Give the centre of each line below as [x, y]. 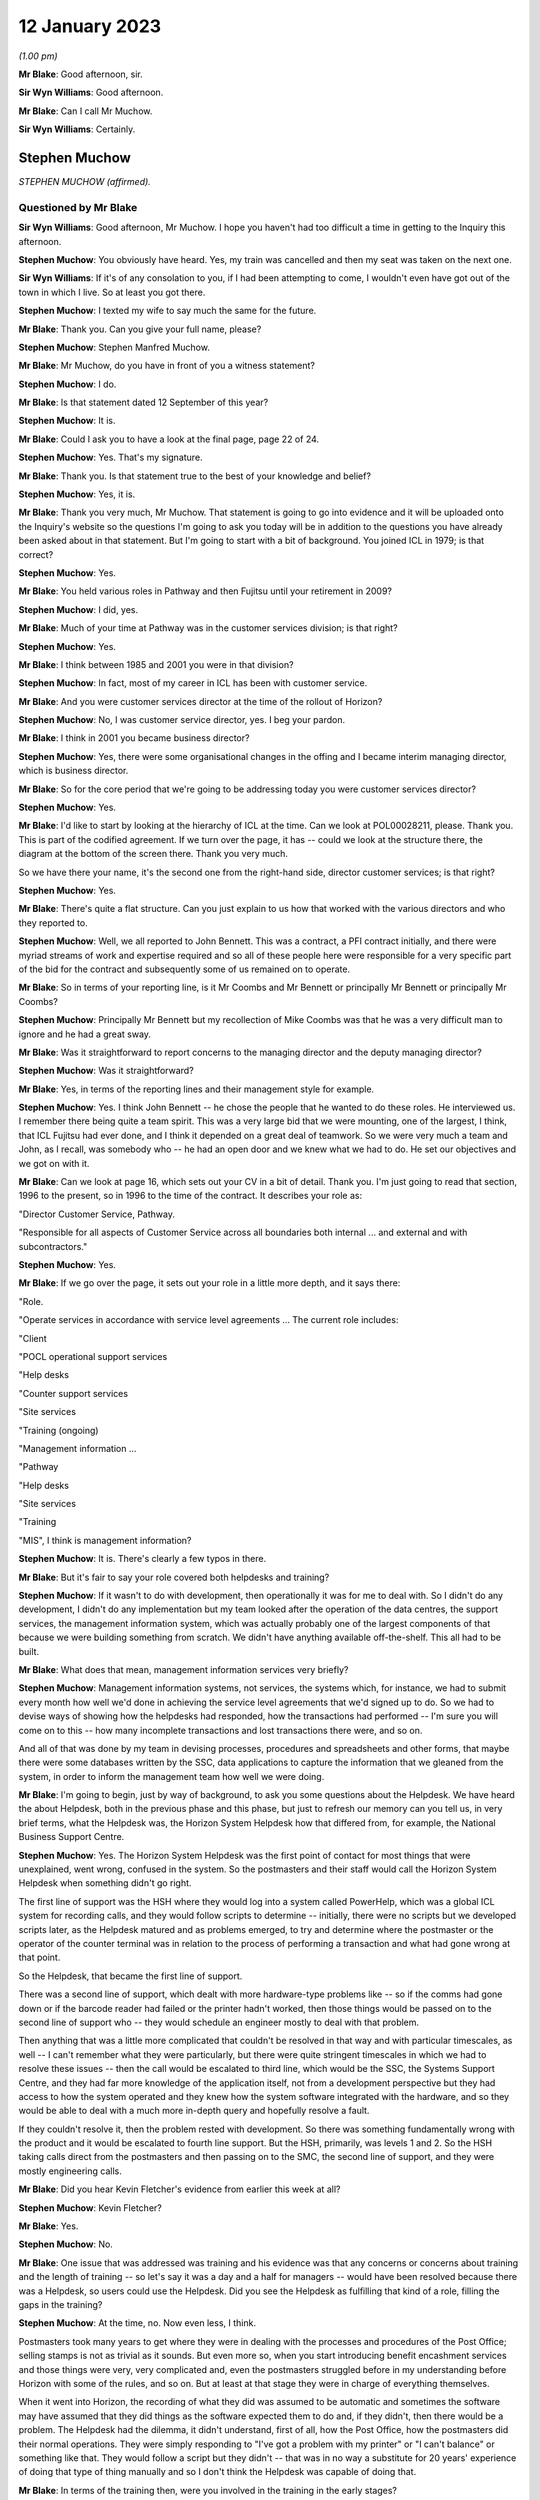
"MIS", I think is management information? [105, 1540]
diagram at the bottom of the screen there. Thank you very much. [153, 854]
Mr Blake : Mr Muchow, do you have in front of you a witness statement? [166, 366]
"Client [32, 1338]
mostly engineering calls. [70, 2171]
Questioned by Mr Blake [78, 207]
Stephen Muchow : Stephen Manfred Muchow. [114, 347]
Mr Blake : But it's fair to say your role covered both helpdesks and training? [174, 1577]
